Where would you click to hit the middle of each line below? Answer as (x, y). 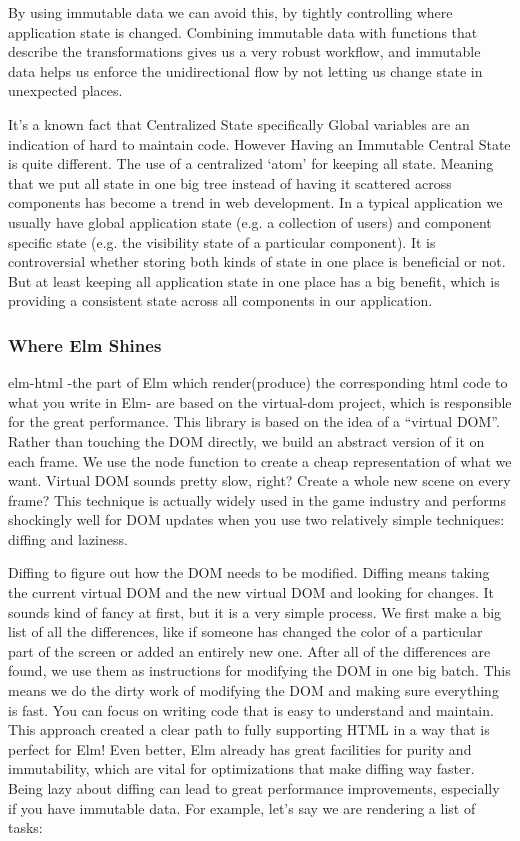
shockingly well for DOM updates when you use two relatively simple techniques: (256, 519)
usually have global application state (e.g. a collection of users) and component (250, 221)
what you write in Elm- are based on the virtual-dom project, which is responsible (260, 401)
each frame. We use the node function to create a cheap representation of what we (260, 460)
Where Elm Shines (85, 344)
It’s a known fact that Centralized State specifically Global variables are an (239, 123)
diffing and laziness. (68, 538)
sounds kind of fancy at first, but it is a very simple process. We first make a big (255, 611)
